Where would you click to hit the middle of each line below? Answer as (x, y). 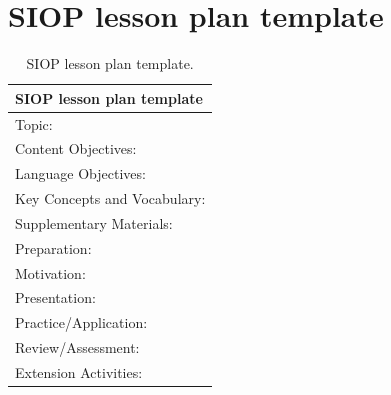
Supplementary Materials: (94, 222)
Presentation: (55, 297)
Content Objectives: (76, 148)
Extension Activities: (79, 372)
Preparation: (53, 247)
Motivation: (50, 272)
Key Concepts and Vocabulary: (110, 198)
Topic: (34, 123)
